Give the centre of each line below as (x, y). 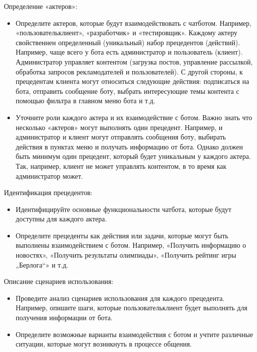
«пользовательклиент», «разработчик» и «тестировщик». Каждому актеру (127, 33)
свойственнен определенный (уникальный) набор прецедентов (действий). (128, 42)
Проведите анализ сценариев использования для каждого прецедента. (120, 298)
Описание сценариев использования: (59, 281)
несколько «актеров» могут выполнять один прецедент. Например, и (119, 127)
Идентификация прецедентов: (48, 192)
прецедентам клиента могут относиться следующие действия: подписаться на (132, 81)
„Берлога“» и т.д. (42, 264)
